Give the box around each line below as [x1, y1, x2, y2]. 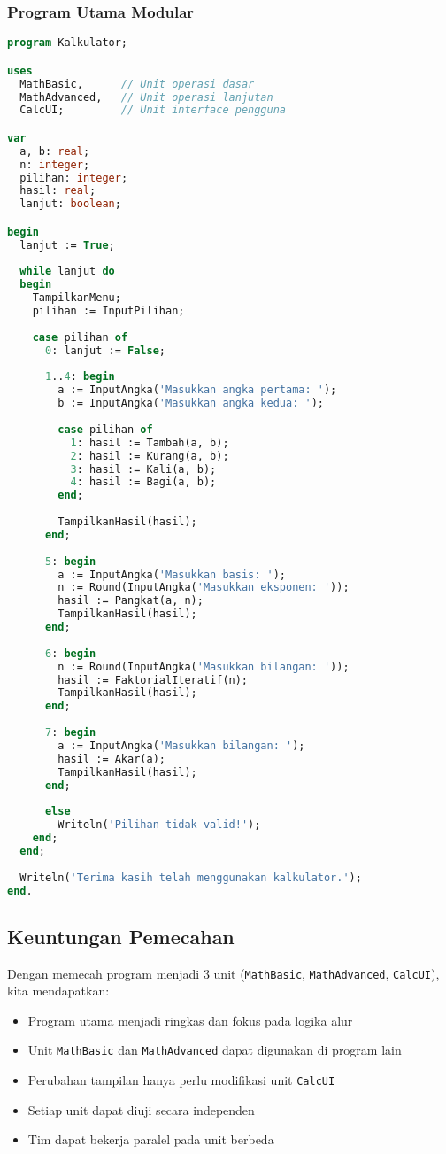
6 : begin [44, 647, 96, 660]
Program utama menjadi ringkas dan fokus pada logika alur [27, 1011, 353, 1029]
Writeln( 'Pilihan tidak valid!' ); [58, 818, 261, 832]
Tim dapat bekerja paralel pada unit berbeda [27, 1130, 274, 1149]
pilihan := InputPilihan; [32, 305, 185, 318]
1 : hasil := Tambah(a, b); [70, 436, 229, 449]
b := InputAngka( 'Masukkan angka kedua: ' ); [58, 397, 324, 410]
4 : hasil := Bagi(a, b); [70, 476, 217, 489]
